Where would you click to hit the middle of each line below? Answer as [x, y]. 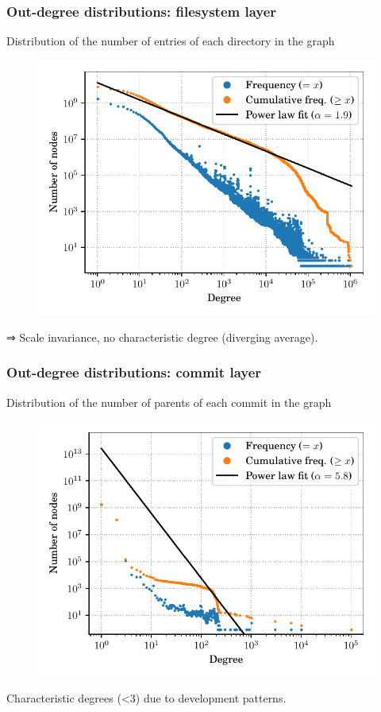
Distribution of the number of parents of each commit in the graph [169, 402]
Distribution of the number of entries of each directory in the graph [171, 41]
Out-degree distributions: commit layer [134, 372]
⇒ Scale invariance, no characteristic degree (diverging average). [162, 337]
